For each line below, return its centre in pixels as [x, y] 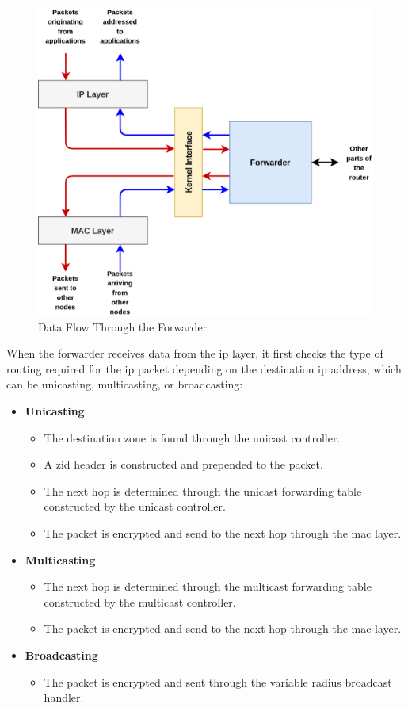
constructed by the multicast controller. [140, 601]
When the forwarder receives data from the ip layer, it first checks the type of [195, 353]
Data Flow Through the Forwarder [123, 326]
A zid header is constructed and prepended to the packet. [183, 464]
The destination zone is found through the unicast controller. [192, 437]
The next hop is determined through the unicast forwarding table [203, 490]
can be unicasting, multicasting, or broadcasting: [125, 384]
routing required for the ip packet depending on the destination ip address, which [204, 368]
